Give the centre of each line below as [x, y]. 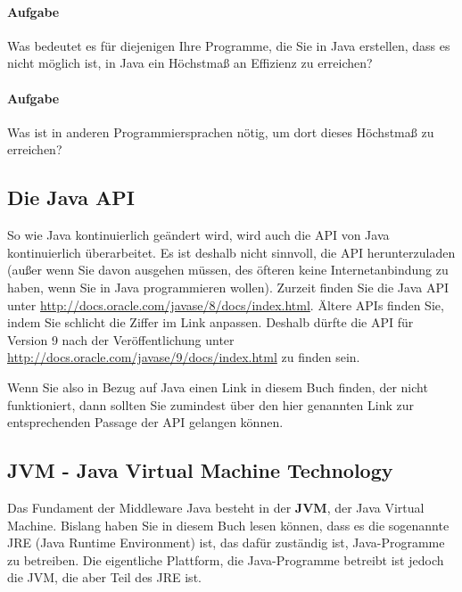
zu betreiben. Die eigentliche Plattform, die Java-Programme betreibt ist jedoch [226, 559]
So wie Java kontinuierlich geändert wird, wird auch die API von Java [198, 235]
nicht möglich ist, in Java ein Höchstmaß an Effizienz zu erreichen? [190, 63]
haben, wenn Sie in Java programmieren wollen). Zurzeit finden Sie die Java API [228, 287]
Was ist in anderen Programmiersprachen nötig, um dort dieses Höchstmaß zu [221, 132]
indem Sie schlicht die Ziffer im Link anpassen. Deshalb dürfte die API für [210, 322]
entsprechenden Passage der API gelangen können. [145, 422]
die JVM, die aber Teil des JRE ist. [104, 577]
